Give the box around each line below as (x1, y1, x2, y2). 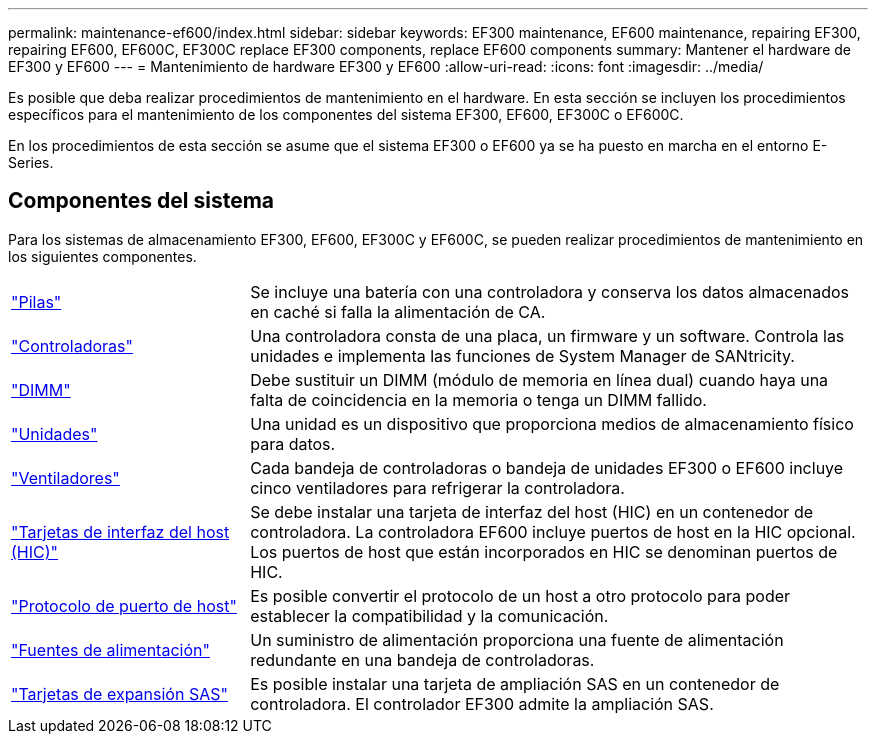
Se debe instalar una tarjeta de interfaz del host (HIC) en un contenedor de (250, 501, 813, 522)
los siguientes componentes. (8, 247, 197, 265)
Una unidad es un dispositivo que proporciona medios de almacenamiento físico (250, 413, 854, 434)
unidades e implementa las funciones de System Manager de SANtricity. (250, 345, 795, 366)
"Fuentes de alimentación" (11, 639, 210, 660)
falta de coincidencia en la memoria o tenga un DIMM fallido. (250, 389, 707, 410)
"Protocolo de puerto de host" (11, 595, 237, 616)
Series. (8, 154, 54, 171)
